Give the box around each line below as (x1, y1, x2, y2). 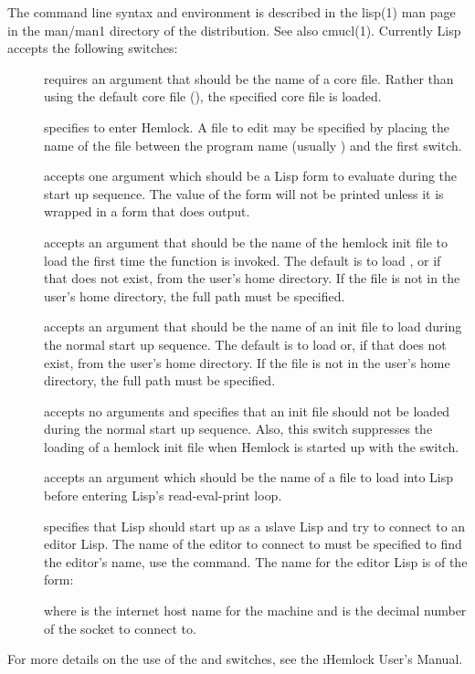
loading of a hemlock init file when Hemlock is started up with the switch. (44, 437, 459, 456)
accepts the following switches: (7, 38, 178, 58)
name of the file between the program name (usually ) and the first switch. (44, 135, 462, 154)
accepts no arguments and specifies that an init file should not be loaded (44, 401, 450, 420)
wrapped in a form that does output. (44, 202, 250, 221)
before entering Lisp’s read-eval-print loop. (44, 486, 282, 505)
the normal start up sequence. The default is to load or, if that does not (44, 334, 447, 353)
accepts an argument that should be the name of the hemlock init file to (44, 232, 448, 251)
